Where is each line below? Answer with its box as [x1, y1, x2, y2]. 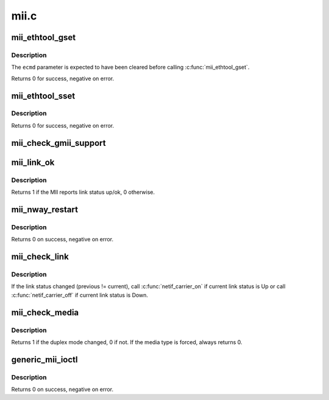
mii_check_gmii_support [11, 137, 106, 148]
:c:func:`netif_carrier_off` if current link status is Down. [11, 291, 149, 298]
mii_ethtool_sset [11, 91, 76, 101]
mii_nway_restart [11, 204, 79, 215]
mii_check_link [11, 252, 69, 261]
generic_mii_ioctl [11, 354, 78, 365]
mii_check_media [11, 307, 79, 317]
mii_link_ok [11, 157, 55, 167]
